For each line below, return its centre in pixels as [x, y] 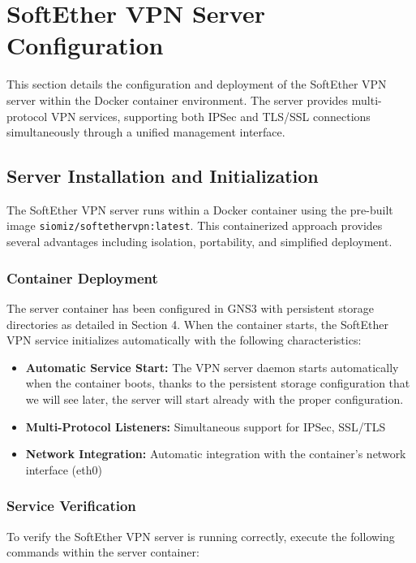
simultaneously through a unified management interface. [146, 132]
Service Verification [71, 506]
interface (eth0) [64, 469]
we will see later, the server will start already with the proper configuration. [214, 398]
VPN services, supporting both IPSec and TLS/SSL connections [210, 116]
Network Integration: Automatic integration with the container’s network [216, 454]
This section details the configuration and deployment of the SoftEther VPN [197, 84]
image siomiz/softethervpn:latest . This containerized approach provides [195, 225]
